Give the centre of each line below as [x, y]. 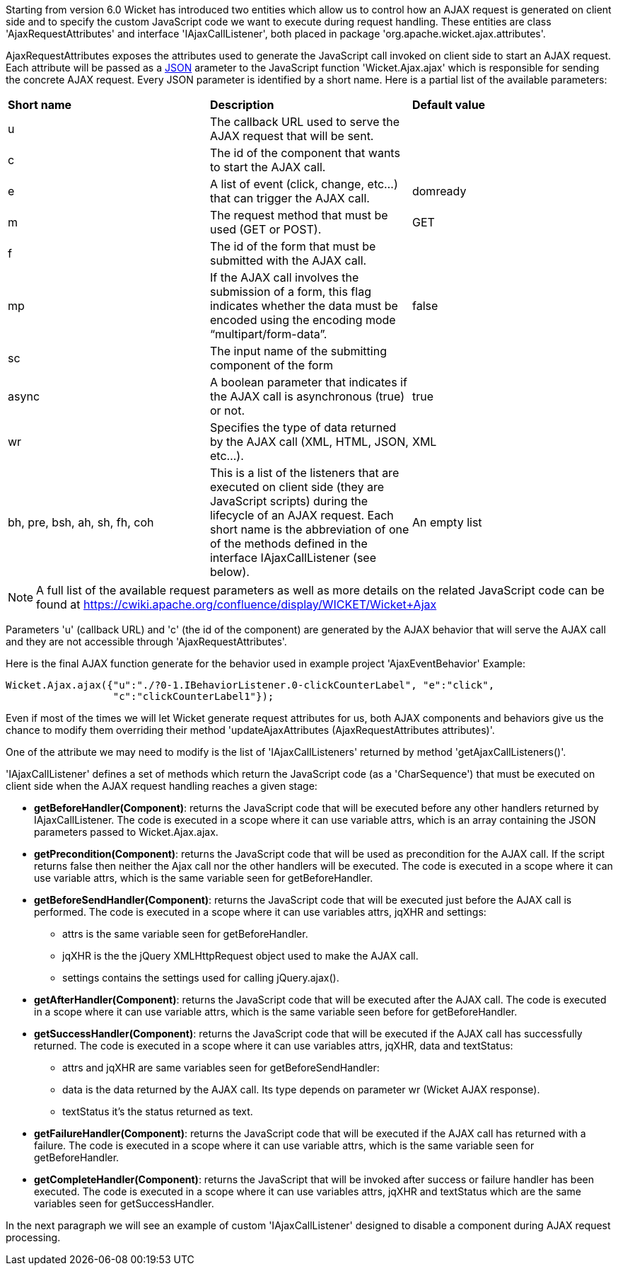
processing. [33, 1237]
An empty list [447, 522]
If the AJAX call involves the [284, 277]
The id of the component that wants [305, 153]
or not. [227, 410]
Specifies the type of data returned [303, 427]
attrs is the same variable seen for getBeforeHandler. [185, 934]
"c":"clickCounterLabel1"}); [193, 696]
